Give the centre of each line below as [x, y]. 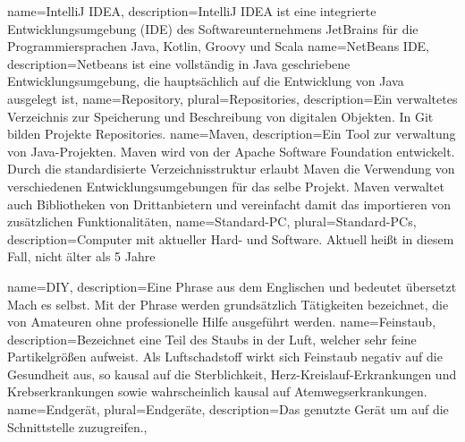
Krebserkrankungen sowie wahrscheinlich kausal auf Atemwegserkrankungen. [217, 391]
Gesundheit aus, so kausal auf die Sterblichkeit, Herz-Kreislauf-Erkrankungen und [232, 374]
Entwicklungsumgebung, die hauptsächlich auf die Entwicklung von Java [206, 81]
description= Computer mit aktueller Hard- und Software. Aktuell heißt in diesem [231, 238]
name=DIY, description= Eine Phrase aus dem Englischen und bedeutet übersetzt [232, 286]
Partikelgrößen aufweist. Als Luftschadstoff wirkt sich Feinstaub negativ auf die [225, 357]
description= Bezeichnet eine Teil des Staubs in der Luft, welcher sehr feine [212, 339]
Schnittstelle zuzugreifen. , [77, 426]
